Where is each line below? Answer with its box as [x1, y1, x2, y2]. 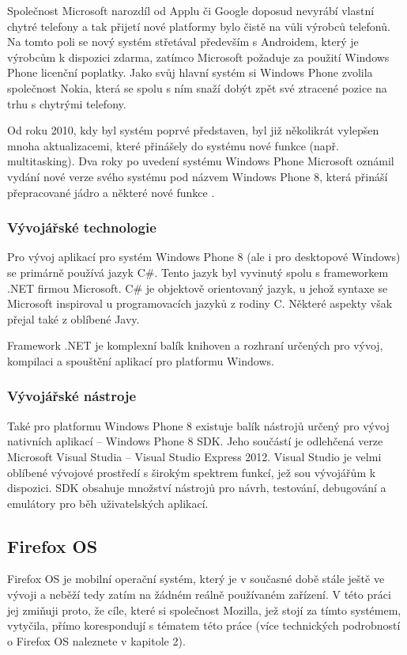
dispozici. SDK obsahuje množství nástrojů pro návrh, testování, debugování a [7, 479, 386, 496]
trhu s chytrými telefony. [7, 95, 126, 112]
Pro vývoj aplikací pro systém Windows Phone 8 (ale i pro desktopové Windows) [7, 248, 401, 265]
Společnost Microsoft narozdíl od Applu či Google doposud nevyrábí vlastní [7, 2, 375, 18]
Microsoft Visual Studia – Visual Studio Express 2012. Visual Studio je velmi [7, 448, 382, 464]
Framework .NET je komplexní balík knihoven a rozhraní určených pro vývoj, [7, 337, 383, 354]
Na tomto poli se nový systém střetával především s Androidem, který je [7, 33, 359, 50]
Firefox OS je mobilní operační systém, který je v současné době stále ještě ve [7, 570, 385, 587]
